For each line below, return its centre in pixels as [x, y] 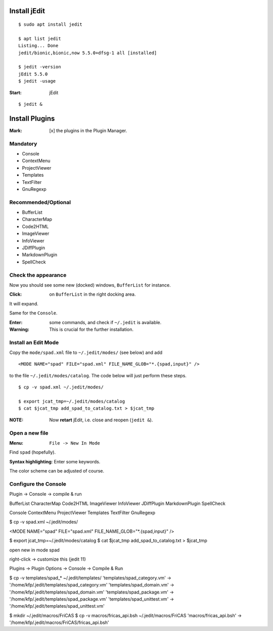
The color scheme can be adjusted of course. [57, 471]
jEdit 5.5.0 [33, 74]
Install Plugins [32, 118]
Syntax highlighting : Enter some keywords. [55, 461]
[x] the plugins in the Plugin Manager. [88, 130]
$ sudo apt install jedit [51, 25]
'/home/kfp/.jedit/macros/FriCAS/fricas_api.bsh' [59, 622]
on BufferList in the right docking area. [93, 294]
